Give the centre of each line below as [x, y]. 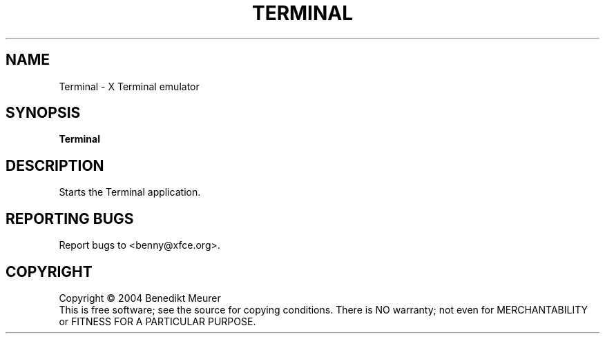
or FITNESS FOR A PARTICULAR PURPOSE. [157, 321]
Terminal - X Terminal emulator [129, 86]
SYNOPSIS [43, 113]
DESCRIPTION [55, 165]
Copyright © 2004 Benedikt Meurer [140, 298]
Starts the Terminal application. [130, 192]
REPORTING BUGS [70, 218]
